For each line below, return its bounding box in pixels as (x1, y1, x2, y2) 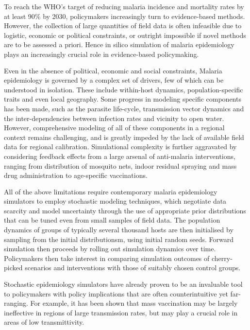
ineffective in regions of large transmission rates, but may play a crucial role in (4, 307, 238, 317)
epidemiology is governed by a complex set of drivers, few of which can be (4, 75, 224, 85)
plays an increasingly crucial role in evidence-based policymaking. (4, 49, 199, 59)
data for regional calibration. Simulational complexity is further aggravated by (4, 141, 237, 152)
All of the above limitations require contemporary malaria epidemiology (4, 186, 217, 196)
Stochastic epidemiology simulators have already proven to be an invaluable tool (4, 279, 243, 289)
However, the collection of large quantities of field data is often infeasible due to (4, 20, 242, 31)
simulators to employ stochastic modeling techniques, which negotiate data (4, 196, 227, 206)
